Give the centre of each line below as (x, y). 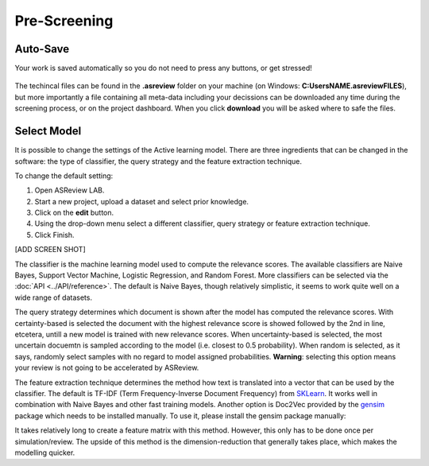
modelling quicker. (45, 452)
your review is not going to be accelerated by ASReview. (107, 368)
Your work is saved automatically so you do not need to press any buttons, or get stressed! (164, 68)
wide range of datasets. (54, 297)
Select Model (48, 131)
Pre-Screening (64, 21)
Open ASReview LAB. (70, 190)
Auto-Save (42, 49)
